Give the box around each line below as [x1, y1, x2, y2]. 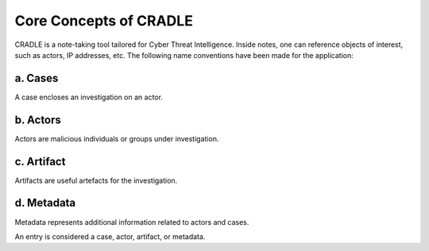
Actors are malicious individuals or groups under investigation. [14, 133, 219, 143]
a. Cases [14, 71, 59, 85]
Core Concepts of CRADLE [14, 12, 194, 29]
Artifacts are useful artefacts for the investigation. [14, 176, 178, 185]
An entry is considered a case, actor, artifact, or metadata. [14, 231, 206, 241]
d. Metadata [14, 196, 76, 210]
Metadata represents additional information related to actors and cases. [14, 217, 249, 226]
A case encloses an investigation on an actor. [14, 92, 163, 102]
